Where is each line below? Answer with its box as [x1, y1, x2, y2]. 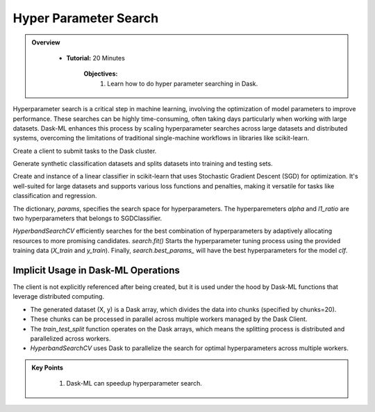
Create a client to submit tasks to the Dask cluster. [12, 147, 157, 155]
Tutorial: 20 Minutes [66, 53, 125, 62]
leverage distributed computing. [12, 292, 104, 301]
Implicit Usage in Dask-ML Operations [12, 265, 181, 276]
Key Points [31, 363, 64, 372]
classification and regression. [12, 192, 97, 200]
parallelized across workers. [30, 334, 111, 343]
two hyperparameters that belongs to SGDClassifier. [12, 214, 162, 222]
